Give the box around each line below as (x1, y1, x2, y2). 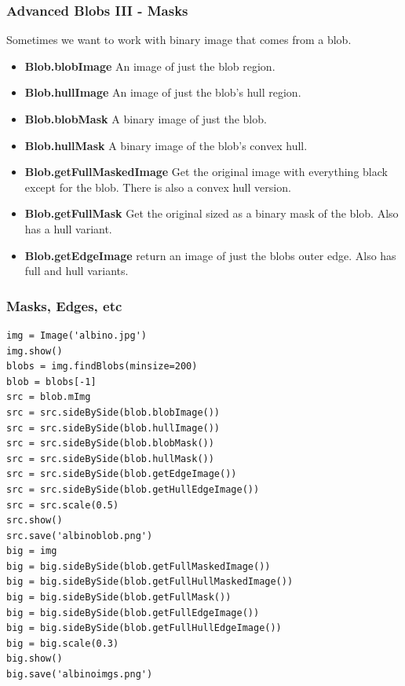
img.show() (6, 345, 63, 357)
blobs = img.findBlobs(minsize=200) (6, 361, 198, 372)
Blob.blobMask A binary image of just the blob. (24, 111, 267, 127)
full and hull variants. (24, 262, 129, 279)
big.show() (6, 653, 63, 665)
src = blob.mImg (6, 391, 91, 403)
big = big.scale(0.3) (6, 637, 119, 649)
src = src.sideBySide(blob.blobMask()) (6, 438, 214, 449)
